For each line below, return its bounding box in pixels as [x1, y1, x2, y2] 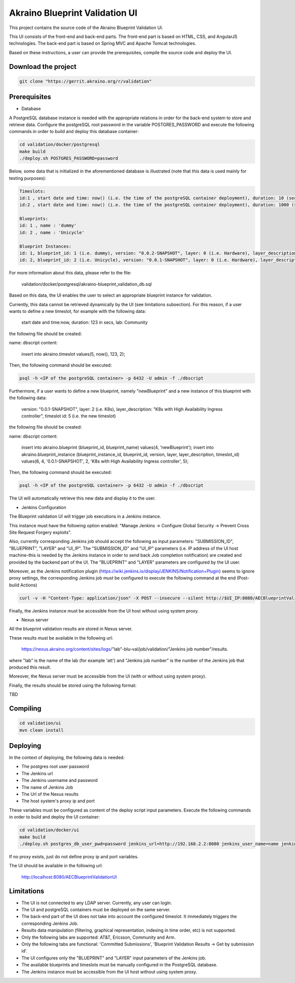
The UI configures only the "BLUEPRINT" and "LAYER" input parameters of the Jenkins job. [21, 955, 206, 961]
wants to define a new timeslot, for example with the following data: [9, 308, 146, 314]
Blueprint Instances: [19, 243, 72, 249]
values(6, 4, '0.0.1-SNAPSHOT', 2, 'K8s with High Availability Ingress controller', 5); [21, 458, 189, 464]
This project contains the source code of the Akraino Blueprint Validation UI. [9, 25, 163, 31]
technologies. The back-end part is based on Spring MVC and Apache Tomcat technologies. [9, 40, 197, 46]
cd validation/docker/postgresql [19, 142, 100, 147]
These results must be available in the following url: [9, 635, 113, 641]
